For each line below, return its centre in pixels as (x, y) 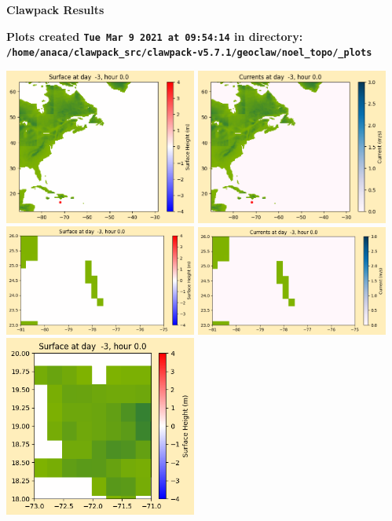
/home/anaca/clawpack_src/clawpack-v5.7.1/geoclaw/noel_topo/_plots (189, 53)
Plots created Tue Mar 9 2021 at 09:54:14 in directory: (155, 36)
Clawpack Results (55, 9)
